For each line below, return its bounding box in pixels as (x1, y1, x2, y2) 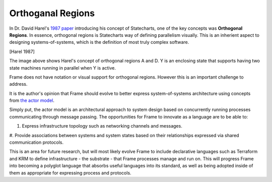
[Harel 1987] (9, 48, 35, 54)
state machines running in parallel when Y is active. (9, 65, 116, 71)
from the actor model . (9, 97, 55, 103)
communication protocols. (9, 139, 64, 146)
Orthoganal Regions (9, 8, 95, 19)
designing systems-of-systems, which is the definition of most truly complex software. (9, 39, 189, 45)
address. (9, 81, 28, 87)
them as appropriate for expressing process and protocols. (9, 169, 131, 176)
